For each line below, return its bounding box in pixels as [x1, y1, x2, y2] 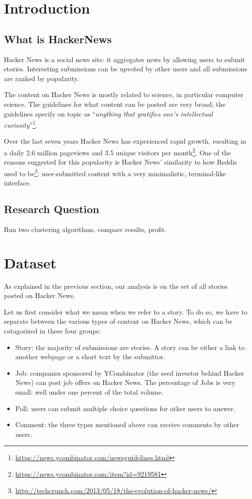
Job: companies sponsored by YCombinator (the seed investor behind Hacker [15, 367, 244, 378]
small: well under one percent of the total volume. [15, 386, 163, 397]
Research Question [4, 201, 99, 216]
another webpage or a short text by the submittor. [15, 351, 165, 362]
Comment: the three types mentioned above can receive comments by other [15, 419, 239, 430]
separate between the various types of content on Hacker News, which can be [4, 316, 233, 326]
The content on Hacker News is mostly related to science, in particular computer [4, 89, 244, 100]
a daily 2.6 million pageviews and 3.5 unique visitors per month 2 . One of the [4, 146, 231, 157]
